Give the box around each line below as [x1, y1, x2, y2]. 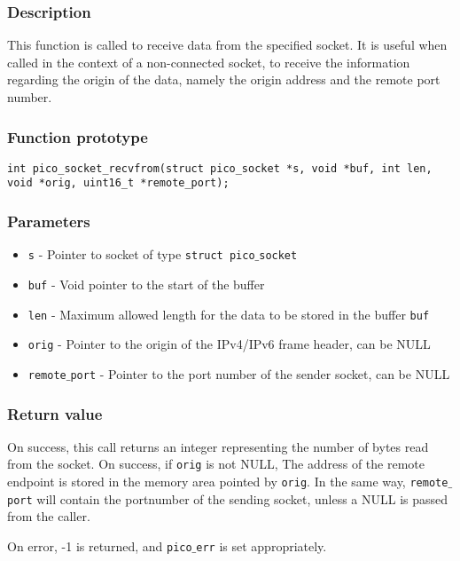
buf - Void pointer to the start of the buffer [27, 275, 265, 293]
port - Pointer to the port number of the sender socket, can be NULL [70, 364, 450, 383]
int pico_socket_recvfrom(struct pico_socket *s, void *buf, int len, [7, 162, 433, 175]
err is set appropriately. [196, 537, 327, 555]
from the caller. [7, 507, 90, 525]
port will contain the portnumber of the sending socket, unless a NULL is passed [7, 489, 448, 508]
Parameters [7, 210, 90, 233]
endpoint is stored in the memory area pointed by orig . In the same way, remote [7, 472, 448, 491]
